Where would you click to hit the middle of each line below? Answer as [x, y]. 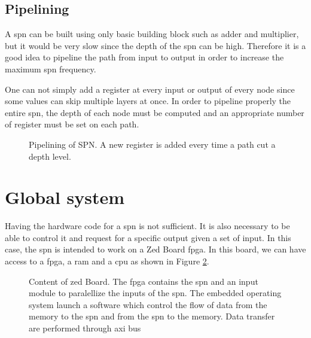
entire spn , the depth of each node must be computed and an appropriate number [155, 112]
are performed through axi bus [85, 328]
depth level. [50, 156]
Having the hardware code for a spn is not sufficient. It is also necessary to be [147, 226]
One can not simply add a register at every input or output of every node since [150, 89]
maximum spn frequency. [51, 68]
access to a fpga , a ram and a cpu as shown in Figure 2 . [107, 261]
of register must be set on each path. [72, 124]
